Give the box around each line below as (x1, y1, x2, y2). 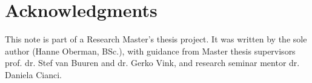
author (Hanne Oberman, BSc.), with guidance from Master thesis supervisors (5, 44, 296, 57)
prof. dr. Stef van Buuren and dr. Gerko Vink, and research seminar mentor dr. (5, 56, 300, 69)
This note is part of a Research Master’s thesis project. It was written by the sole (5, 33, 307, 45)
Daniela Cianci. (5, 68, 62, 81)
